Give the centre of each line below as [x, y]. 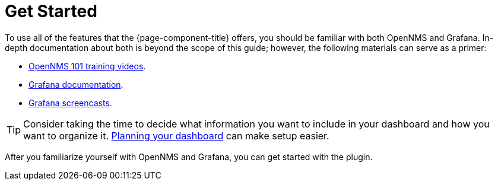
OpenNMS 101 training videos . [87, 66]
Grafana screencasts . [70, 103]
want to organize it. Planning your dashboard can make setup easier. [176, 135]
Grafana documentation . [76, 84]
